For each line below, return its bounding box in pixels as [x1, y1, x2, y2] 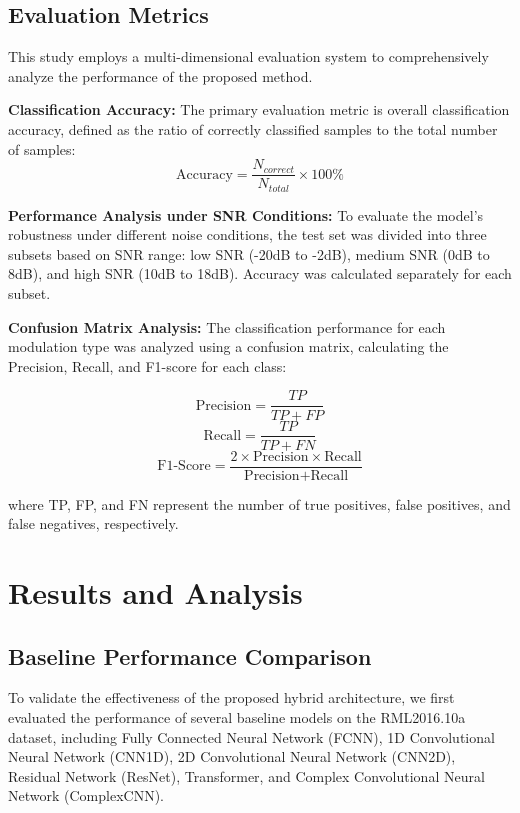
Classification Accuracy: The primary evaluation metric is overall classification [8, 99, 510, 120]
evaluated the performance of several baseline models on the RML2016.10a [8, 706, 466, 727]
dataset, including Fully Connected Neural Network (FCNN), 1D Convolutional [8, 726, 495, 747]
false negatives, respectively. [8, 513, 179, 534]
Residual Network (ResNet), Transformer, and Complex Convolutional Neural [8, 765, 485, 786]
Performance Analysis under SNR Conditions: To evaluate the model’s [8, 204, 484, 225]
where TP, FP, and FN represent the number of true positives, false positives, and [8, 493, 511, 514]
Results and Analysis [8, 572, 303, 612]
